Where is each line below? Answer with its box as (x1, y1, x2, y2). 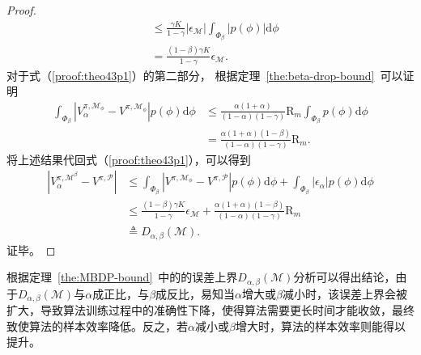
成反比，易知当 (155, 285, 236, 302)
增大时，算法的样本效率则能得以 (235, 317, 406, 334)
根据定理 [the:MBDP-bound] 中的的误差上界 (6, 268, 238, 285)
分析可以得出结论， (293, 268, 396, 285)
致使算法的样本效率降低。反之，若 (6, 317, 188, 334)
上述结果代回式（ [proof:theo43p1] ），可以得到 (17, 150, 251, 167)
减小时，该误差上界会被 (282, 285, 407, 302)
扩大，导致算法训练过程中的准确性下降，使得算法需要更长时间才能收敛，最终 (6, 302, 415, 319)
